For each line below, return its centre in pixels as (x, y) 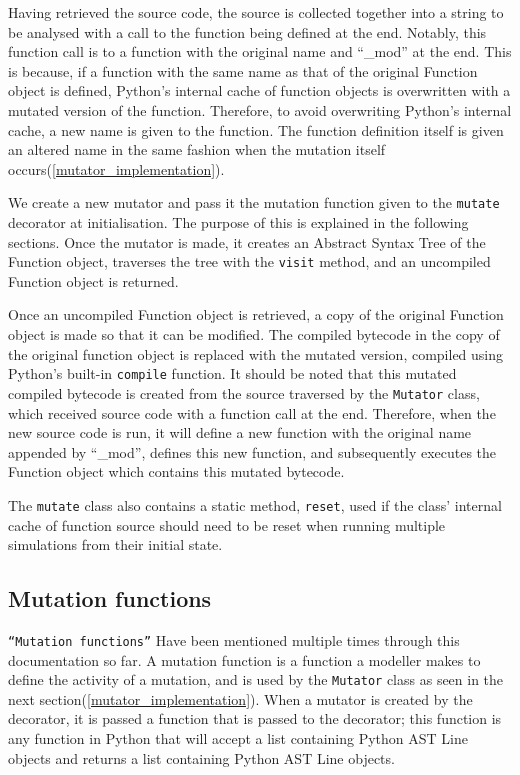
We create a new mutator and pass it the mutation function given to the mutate (254, 202)
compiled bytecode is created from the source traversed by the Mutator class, (244, 392)
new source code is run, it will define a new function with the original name (240, 432)
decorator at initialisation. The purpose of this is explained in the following (238, 222)
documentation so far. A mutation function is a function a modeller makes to (244, 659)
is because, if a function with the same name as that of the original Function (243, 70)
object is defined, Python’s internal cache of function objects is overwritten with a (259, 90)
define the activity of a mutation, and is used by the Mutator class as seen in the (256, 679)
